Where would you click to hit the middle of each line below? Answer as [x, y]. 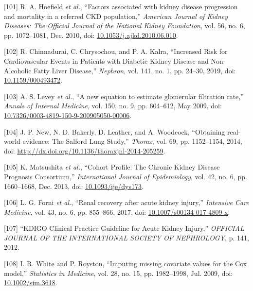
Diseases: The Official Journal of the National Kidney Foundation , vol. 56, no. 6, [125, 26]
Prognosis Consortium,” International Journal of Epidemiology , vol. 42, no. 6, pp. [126, 176]
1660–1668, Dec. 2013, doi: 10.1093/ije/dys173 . [74, 186]
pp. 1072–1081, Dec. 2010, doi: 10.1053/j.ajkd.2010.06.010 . [91, 35]
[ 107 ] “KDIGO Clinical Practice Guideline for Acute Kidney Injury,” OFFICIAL [124, 228]
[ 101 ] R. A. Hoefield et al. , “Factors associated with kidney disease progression [121, 6]
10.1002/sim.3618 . [31, 282]
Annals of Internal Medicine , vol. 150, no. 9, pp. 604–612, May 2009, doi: [113, 106]
